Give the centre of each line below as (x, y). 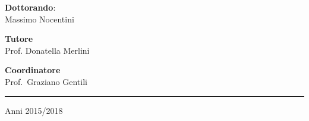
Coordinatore (33, 70)
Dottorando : (30, 7)
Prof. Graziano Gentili (46, 81)
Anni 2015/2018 (34, 110)
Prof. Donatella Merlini (47, 50)
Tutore (19, 39)
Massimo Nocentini (40, 19)
